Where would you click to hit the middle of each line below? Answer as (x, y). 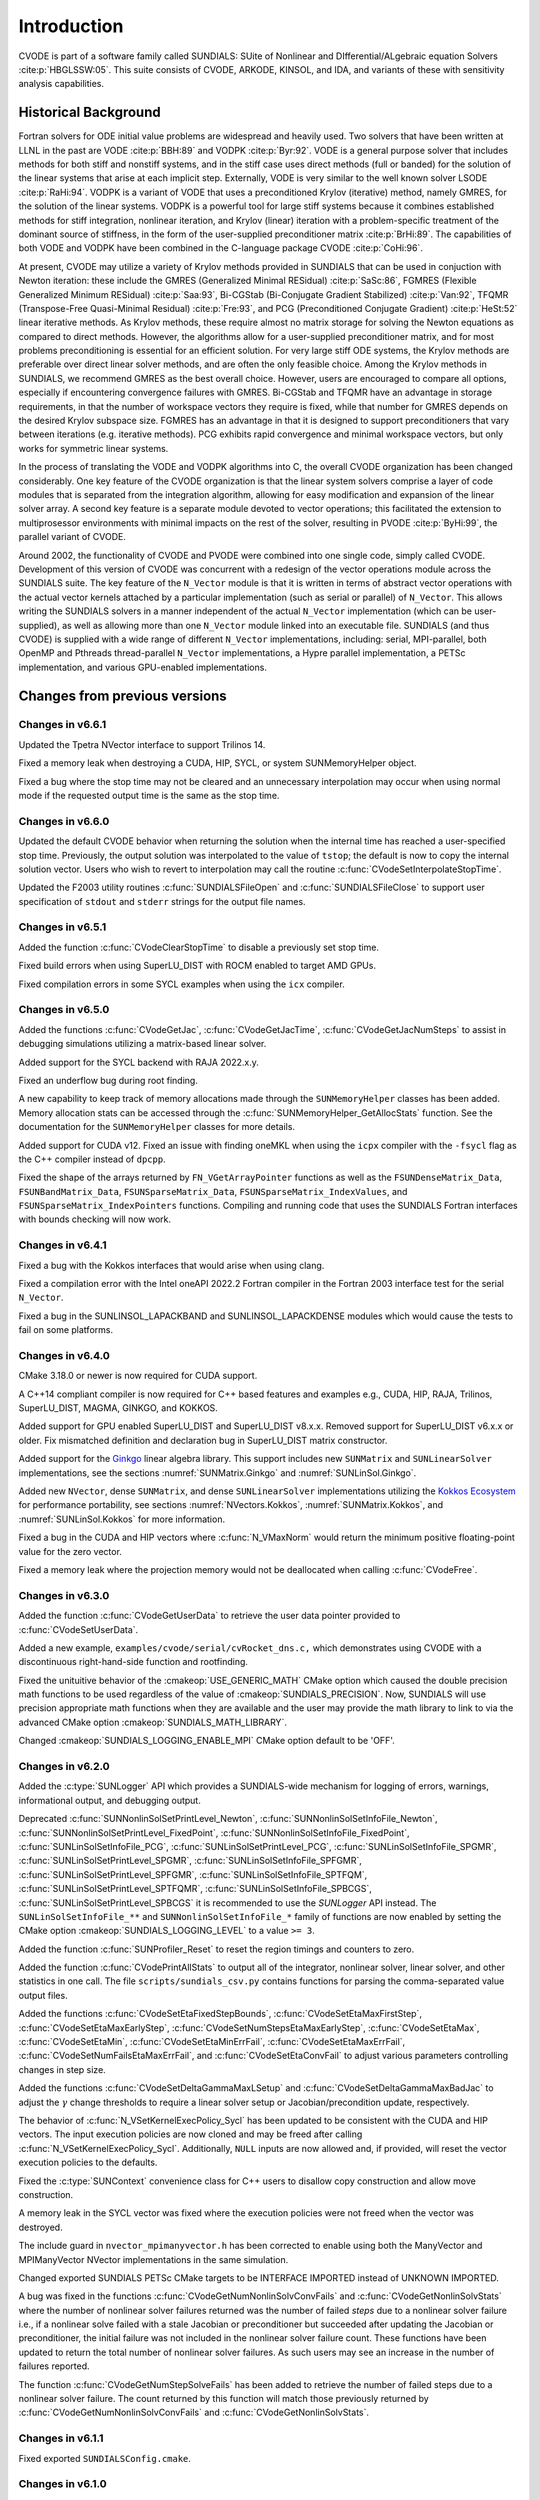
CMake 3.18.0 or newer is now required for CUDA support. (138, 1376)
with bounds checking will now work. (95, 1219)
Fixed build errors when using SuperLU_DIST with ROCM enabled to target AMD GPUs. (197, 966)
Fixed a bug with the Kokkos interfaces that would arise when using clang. (171, 1265)
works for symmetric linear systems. (93, 448)
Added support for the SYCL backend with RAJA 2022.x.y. (139, 1062)
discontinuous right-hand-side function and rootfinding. (133, 1662)
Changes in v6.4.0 (64, 1355)
